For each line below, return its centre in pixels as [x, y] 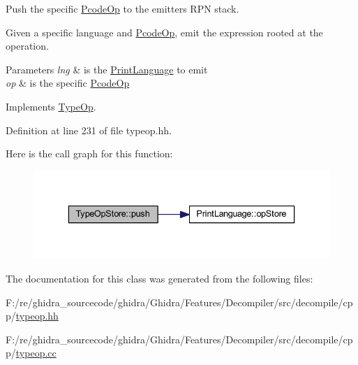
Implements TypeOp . [51, 106]
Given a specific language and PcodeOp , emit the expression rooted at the [164, 32]
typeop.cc [36, 353]
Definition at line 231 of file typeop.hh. [89, 130]
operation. [27, 46]
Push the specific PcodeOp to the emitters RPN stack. [122, 8]
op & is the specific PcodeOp [68, 83]
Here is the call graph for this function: [89, 153]
